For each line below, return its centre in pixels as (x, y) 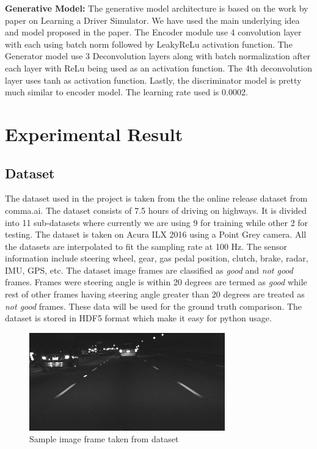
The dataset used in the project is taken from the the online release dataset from (156, 198)
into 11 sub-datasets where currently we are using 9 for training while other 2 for (157, 222)
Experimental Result (94, 133)
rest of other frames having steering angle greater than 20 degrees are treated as (155, 294)
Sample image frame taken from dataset (104, 439)
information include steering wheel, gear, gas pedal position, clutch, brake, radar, (157, 258)
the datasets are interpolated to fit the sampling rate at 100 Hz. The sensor (146, 246)
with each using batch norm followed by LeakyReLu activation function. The (149, 44)
